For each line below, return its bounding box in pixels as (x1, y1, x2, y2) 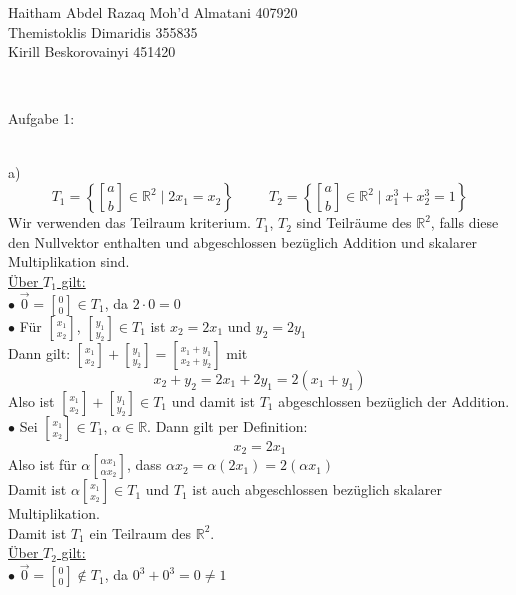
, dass (126, 454, 162, 475)
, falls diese (430, 212, 499, 233)
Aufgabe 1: (8, 108, 75, 129)
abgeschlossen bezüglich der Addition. (278, 390, 510, 411)
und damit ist (171, 390, 255, 411)
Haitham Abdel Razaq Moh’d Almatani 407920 (8, 2, 298, 22)
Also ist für (8, 454, 77, 475)
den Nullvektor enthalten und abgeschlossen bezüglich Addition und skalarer (8, 231, 478, 252)
